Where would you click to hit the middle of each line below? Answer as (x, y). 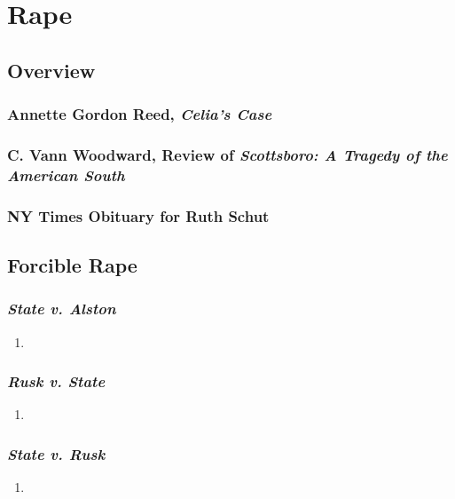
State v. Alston (62, 309)
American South (66, 174)
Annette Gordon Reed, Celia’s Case (140, 114)
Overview (51, 70)
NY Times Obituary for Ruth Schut (138, 215)
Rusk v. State (56, 381)
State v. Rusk (56, 453)
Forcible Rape (72, 265)
